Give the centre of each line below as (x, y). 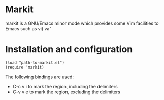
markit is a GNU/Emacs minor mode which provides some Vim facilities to (82, 23)
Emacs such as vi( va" (28, 28)
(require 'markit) (25, 67)
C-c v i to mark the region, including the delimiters (65, 86)
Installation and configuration (69, 49)
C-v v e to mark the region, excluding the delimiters (66, 92)
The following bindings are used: (39, 77)
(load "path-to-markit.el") (35, 63)
